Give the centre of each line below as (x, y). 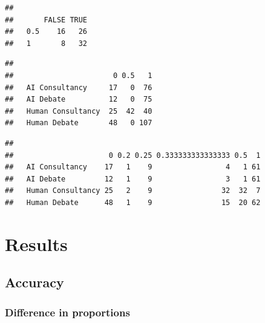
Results (36, 243)
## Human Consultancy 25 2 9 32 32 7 (133, 191)
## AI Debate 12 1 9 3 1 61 (133, 179)
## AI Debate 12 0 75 (79, 100)
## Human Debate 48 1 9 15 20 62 (133, 202)
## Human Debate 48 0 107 (79, 123)
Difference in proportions (67, 312)
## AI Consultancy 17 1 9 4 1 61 (133, 167)
